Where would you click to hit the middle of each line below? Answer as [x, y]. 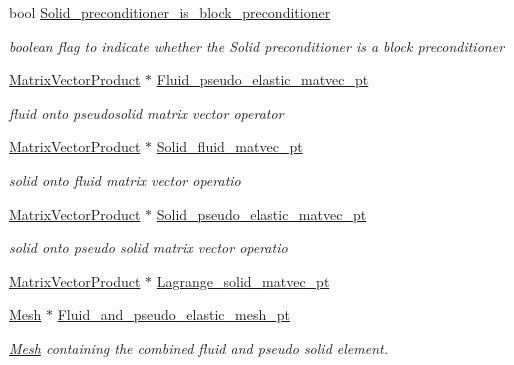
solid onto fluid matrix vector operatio [125, 179]
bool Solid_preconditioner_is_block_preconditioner [170, 12]
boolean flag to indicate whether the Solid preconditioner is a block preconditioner [257, 45]
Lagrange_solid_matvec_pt [243, 280]
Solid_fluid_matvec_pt [229, 146]
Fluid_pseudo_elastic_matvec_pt [262, 79]
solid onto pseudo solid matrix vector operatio [148, 247]
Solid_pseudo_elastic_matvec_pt [261, 213]
